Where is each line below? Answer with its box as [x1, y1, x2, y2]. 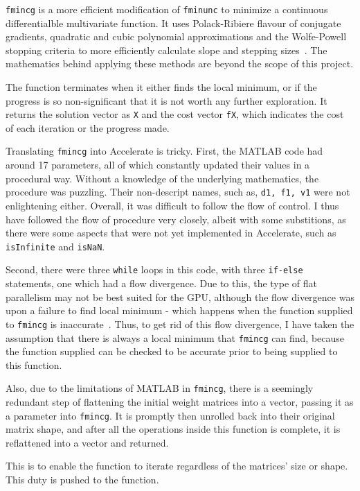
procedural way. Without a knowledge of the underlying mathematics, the [6, 171, 319, 185]
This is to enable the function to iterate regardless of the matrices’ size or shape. [6, 458, 348, 473]
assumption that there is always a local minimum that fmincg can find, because [6, 330, 345, 345]
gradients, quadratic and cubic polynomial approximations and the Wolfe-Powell [6, 29, 347, 44]
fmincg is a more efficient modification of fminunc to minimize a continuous [6, 2, 328, 16]
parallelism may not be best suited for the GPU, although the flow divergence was [6, 289, 354, 304]
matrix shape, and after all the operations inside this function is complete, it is [6, 422, 341, 436]
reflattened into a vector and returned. [6, 435, 169, 449]
